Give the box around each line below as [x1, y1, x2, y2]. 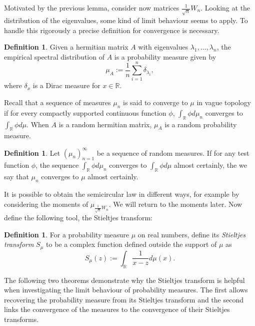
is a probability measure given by [114, 51, 216, 62]
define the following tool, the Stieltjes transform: [4, 212, 152, 223]
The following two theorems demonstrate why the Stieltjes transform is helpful [4, 274, 245, 285]
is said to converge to [122, 97, 188, 108]
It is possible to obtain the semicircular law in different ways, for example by [4, 188, 239, 199]
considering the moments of [4, 198, 88, 209]
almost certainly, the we [173, 160, 247, 170]
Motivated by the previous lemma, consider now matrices [4, 3, 179, 13]
